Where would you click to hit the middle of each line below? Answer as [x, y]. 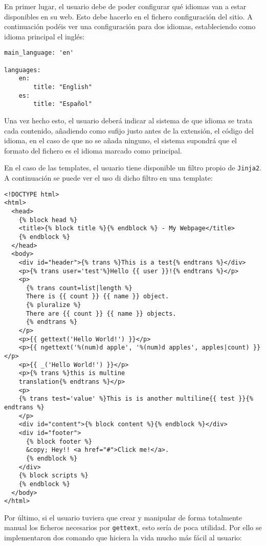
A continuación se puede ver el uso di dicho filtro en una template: [108, 178]
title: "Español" [63, 104]
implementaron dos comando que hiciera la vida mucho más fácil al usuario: [123, 538]
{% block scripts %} [53, 476]
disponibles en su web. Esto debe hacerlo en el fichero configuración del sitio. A [128, 16]
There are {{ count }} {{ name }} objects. [101, 313]
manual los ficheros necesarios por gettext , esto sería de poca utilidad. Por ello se [133, 527]
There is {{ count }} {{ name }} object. [97, 297]
